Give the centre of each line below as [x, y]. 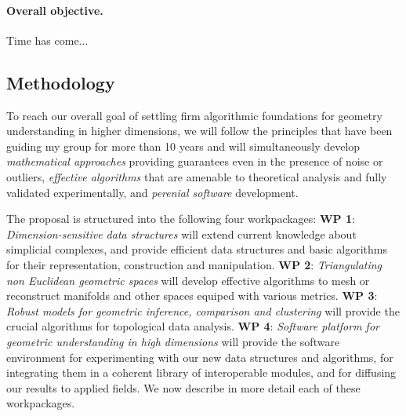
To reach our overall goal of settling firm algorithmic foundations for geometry [194, 115]
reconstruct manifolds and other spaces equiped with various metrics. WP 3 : [192, 296]
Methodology [61, 82]
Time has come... [47, 40]
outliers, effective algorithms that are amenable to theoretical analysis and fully [197, 176]
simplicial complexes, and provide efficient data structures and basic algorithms [197, 249]
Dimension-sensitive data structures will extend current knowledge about [181, 234]
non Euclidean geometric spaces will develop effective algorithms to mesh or [188, 280]
